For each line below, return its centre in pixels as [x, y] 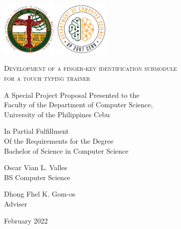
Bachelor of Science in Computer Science [66, 150]
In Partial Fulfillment [36, 131]
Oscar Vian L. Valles [36, 167]
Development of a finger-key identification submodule [90, 68]
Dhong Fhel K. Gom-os [40, 194]
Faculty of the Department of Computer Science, [79, 105]
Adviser [16, 203]
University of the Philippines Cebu [57, 114]
